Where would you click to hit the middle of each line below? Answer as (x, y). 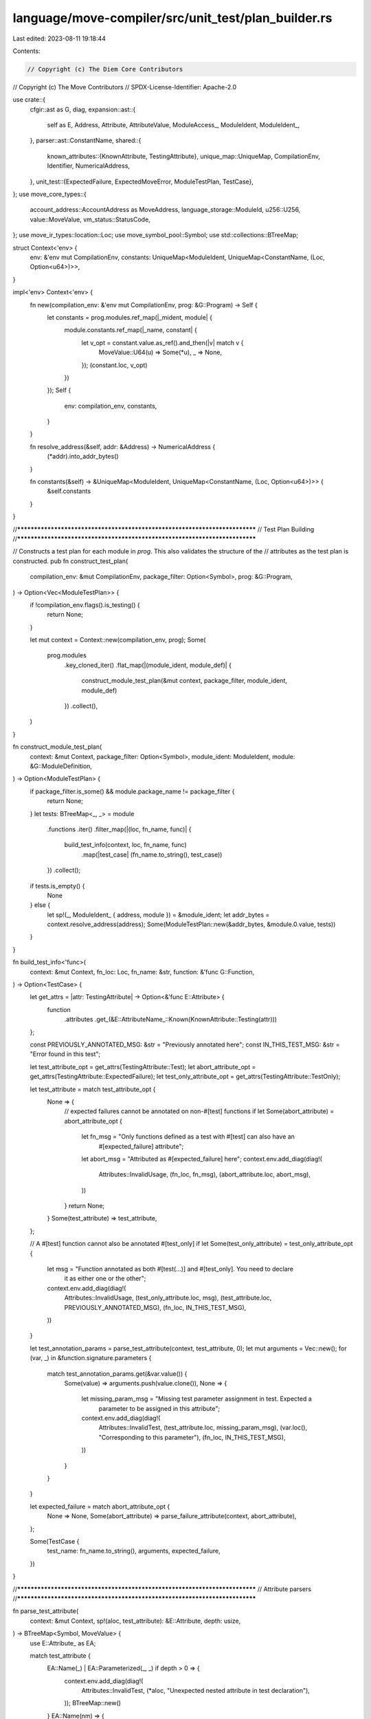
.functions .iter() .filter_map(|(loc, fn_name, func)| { (119, 829)
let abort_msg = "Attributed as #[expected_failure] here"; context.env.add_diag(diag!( (202, 1159)
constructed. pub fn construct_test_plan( (70, 561)
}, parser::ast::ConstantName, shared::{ (86, 140)
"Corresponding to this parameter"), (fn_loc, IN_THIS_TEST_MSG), (192, 1437)
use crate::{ (29, 100)
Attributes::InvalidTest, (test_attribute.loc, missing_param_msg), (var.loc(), (203, 1427)
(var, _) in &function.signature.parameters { (91, 1358)
